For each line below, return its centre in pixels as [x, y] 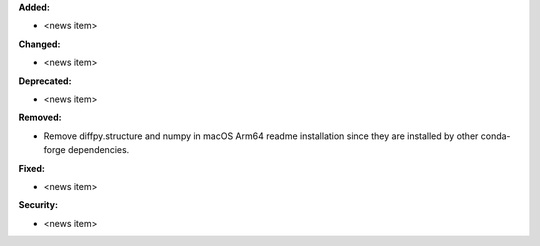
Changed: [39, 44]
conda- [495, 136]
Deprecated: [45, 81]
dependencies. [98, 150]
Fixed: [31, 168]
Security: [38, 205]
